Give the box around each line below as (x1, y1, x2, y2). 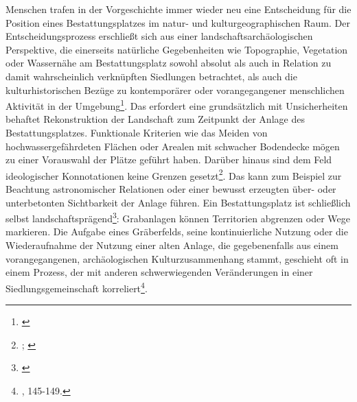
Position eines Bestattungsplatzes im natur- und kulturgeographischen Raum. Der (5, 15, 350, 29)
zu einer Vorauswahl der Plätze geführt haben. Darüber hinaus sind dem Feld (5, 152, 332, 167)
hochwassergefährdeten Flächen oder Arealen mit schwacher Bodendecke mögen (5, 139, 340, 153)
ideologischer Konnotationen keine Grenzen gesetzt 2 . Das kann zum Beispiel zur (5, 166, 342, 182)
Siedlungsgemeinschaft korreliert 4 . (5, 279, 148, 295)
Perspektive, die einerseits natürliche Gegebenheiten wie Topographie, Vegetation (5, 42, 348, 56)
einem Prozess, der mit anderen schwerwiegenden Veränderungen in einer (5, 265, 313, 279)
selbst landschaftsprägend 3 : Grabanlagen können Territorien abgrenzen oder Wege (5, 209, 351, 225)
